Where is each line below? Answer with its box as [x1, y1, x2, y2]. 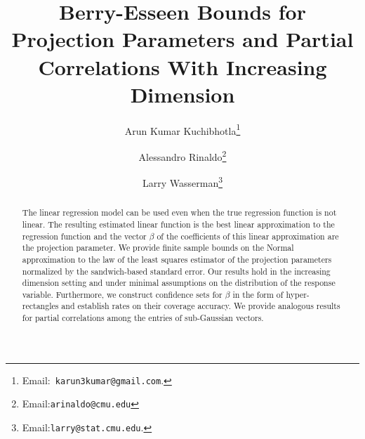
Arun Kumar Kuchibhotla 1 [124, 121, 241, 138]
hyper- [286, 288, 310, 300]
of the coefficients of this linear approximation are [157, 230, 339, 242]
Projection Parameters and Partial [11, 25, 354, 53]
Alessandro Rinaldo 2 [138, 147, 227, 164]
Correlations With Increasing [38, 52, 327, 81]
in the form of [232, 288, 284, 300]
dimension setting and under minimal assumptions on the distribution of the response [22, 277, 336, 289]
